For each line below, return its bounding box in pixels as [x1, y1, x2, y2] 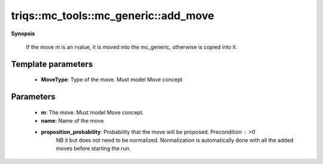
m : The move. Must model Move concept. [41, 108, 144, 116]
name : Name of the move [41, 117, 104, 124]
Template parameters [11, 59, 93, 69]
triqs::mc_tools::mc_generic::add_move [11, 9, 215, 22]
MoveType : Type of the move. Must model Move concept [41, 76, 183, 83]
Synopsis [11, 30, 35, 37]
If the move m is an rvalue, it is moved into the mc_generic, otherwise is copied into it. [26, 43, 237, 50]
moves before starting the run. [56, 145, 131, 152]
